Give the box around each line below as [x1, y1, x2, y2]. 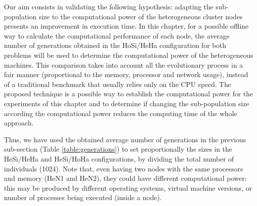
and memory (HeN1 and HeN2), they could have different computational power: [4, 173, 247, 183]
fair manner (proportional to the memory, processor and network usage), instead [4, 69, 248, 80]
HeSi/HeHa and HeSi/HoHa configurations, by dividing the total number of [4, 153, 234, 164]
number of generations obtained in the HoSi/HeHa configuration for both [4, 40, 226, 50]
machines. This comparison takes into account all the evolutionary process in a [4, 59, 243, 70]
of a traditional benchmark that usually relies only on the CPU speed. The [4, 79, 231, 89]
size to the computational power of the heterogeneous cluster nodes [39, 11, 243, 21]
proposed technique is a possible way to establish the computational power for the [4, 88, 253, 99]
